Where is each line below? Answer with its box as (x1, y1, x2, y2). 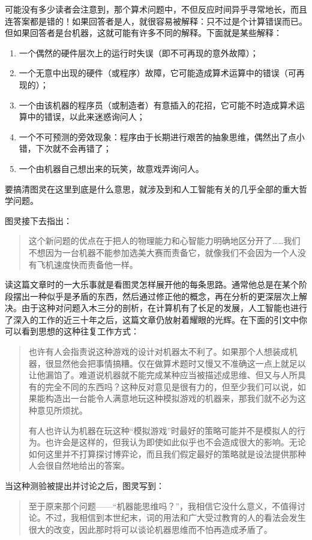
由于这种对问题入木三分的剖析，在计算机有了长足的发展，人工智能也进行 (21, 301, 307, 314)
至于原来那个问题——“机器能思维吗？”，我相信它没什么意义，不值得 (28, 499, 298, 512)
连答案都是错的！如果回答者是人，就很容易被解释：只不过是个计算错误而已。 (5, 14, 307, 27)
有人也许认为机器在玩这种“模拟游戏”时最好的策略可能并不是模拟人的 (28, 424, 298, 436)
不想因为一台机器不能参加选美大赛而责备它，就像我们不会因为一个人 (28, 246, 298, 258)
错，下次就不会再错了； (19, 142, 112, 155)
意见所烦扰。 (37, 404, 88, 417)
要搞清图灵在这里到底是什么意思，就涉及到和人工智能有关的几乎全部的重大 (5, 182, 299, 195)
